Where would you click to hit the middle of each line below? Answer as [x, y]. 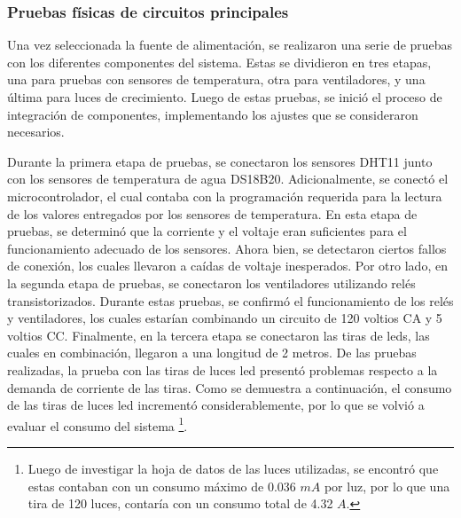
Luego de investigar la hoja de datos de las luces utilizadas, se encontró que [233, 468]
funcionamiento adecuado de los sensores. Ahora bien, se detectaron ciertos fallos [227, 248]
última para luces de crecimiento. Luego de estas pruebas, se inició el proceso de [225, 97]
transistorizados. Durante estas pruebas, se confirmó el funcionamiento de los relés [230, 300]
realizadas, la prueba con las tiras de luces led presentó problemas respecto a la [223, 369]
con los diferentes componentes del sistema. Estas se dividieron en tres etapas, [219, 62]
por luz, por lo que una [387, 486]
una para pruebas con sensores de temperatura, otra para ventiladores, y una [216, 79]
